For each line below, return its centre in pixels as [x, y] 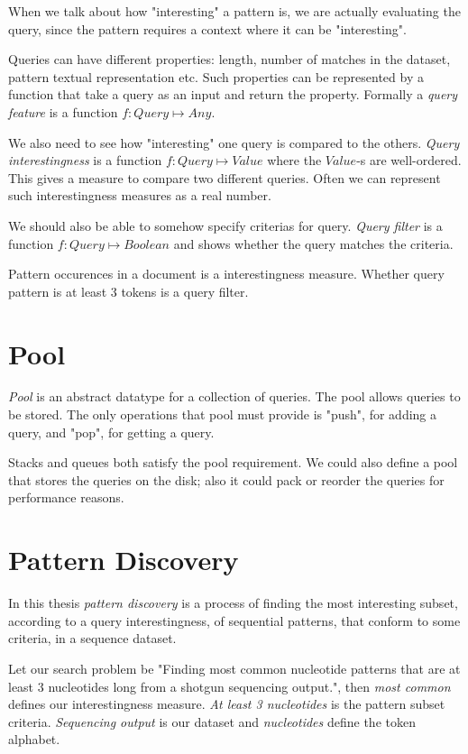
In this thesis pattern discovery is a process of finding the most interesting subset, [233, 603]
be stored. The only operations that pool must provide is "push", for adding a [223, 414]
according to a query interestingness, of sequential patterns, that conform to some [234, 620]
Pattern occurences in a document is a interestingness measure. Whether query [226, 274]
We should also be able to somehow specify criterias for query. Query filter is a [225, 225]
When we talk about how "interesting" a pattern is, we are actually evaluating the [234, 11]
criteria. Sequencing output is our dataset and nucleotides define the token [212, 721]
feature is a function [63, 111]
